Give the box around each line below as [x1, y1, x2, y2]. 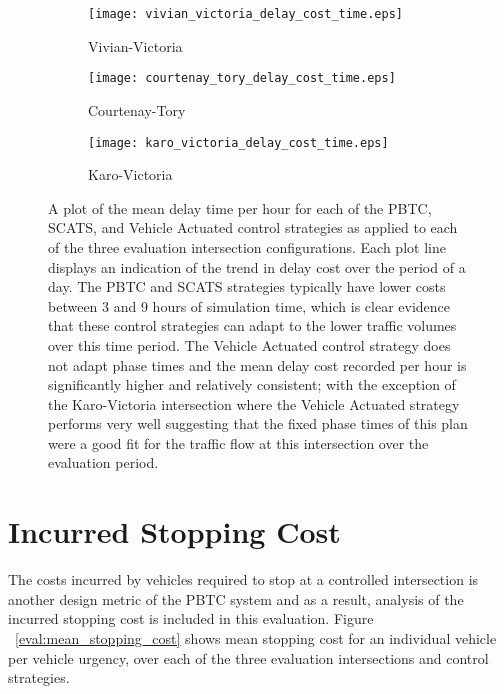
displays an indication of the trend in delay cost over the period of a [48, 256, 466, 277]
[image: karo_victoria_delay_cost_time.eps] [88, 135, 389, 150]
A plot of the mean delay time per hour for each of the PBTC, [48, 197, 432, 218]
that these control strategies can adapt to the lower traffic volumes [48, 315, 457, 336]
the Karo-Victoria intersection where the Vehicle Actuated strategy [48, 393, 460, 414]
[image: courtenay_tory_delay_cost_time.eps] [88, 71, 396, 86]
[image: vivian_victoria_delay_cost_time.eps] [88, 7, 403, 21]
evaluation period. [48, 452, 159, 473]
